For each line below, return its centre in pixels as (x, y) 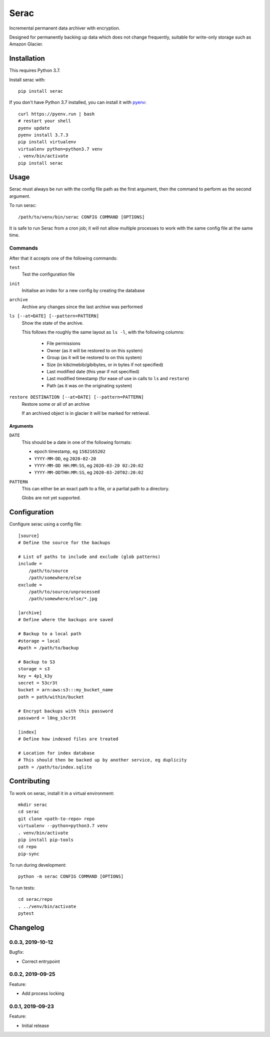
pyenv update (34, 128)
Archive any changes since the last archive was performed (82, 307)
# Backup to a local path (50, 634)
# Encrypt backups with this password (66, 711)
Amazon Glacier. (26, 44)
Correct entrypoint (41, 961)
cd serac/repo (35, 899)
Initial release (35, 1025)
